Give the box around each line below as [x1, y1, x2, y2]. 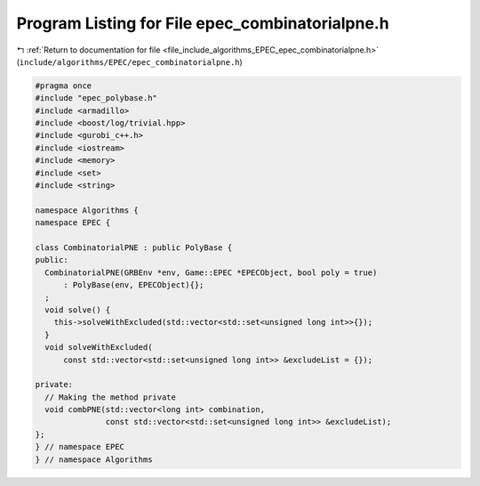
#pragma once [35, 80, 92, 91]
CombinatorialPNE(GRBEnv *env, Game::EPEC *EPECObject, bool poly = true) [44, 267, 378, 278]
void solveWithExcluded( [44, 343, 153, 352]
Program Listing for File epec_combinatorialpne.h [16, 13, 390, 33]
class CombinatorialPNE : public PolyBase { [35, 243, 233, 253]
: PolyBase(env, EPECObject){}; [63, 280, 204, 290]
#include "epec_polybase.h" [35, 93, 157, 103]
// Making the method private [44, 392, 177, 402]
